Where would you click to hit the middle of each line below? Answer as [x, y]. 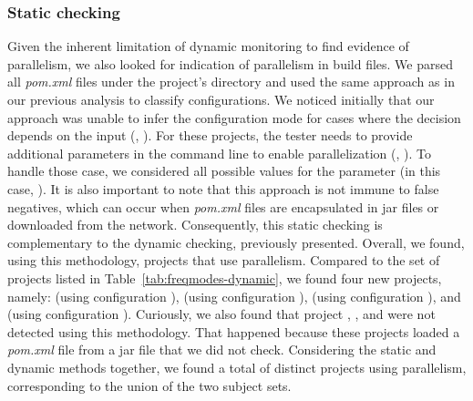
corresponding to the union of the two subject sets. [149, 385]
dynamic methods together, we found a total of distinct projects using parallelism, [237, 367]
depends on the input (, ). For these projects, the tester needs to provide [210, 135]
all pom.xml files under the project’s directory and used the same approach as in [231, 82]
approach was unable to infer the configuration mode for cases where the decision [234, 117]
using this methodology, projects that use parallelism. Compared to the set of [224, 260]
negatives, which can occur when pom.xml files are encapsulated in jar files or [223, 206]
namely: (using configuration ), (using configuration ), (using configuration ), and [234, 296]
